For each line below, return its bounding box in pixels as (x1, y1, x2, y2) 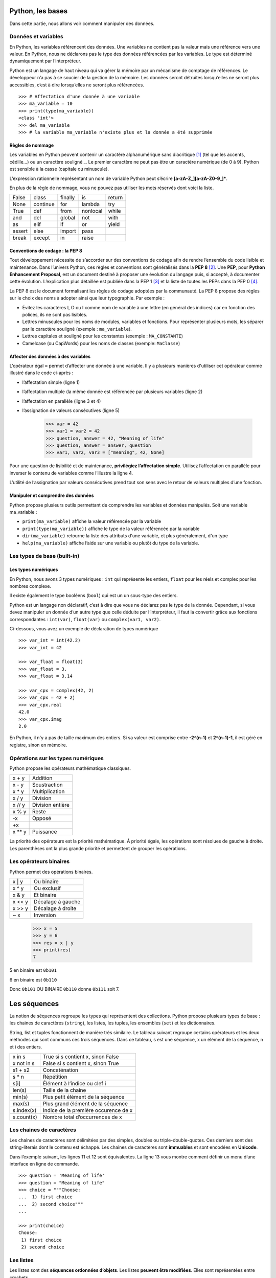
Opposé (32, 815, 52, 822)
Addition (32, 774, 53, 782)
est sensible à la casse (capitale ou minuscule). (9, 166, 109, 172)
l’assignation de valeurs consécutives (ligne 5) (22, 407, 120, 414)
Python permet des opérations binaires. (9, 869, 93, 875)
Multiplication (32, 788, 65, 795)
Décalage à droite (34, 905, 77, 912)
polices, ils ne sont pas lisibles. (22, 312, 88, 318)
